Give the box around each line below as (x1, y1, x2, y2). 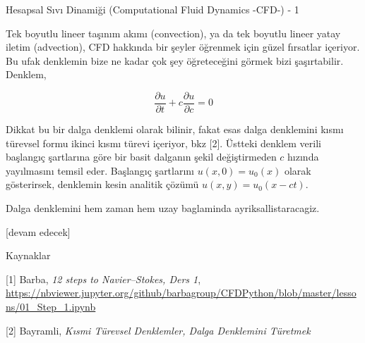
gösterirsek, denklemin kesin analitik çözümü (6, 177, 199, 192)
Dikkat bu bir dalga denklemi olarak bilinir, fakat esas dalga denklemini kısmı (6, 122, 344, 137)
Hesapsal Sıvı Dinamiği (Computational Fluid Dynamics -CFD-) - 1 (6, 2, 299, 16)
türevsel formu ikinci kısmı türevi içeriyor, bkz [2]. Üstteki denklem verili (6, 135, 321, 150)
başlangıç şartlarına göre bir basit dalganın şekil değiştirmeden (6, 149, 277, 164)
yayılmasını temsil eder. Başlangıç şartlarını (6, 163, 195, 177)
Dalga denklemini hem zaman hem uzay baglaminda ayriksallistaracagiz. (6, 201, 320, 215)
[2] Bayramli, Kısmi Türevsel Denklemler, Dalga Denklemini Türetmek (6, 323, 311, 337)
